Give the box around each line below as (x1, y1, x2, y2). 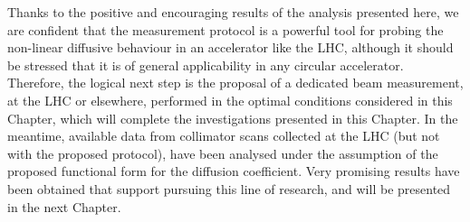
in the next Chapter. (7, 197, 121, 216)
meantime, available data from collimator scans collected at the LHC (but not (7, 126, 440, 145)
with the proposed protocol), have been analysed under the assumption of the (7, 143, 438, 162)
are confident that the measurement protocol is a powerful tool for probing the (7, 20, 444, 39)
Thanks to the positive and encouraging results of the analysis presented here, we (7, 3, 459, 21)
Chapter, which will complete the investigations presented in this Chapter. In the (7, 108, 458, 127)
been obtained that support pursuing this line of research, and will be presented (7, 179, 451, 198)
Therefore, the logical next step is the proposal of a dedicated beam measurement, (7, 73, 464, 92)
